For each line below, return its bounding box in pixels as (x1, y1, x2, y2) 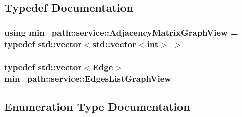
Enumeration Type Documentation (4, 98, 190, 114)
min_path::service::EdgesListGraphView (4, 72, 171, 85)
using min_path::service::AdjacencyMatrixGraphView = (4, 26, 238, 38)
